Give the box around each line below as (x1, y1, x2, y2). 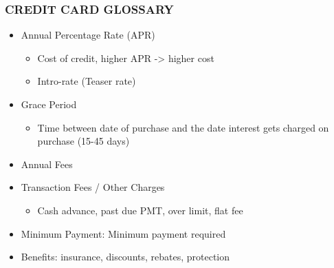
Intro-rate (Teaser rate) (37, 74, 136, 88)
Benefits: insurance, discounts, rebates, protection (21, 249, 230, 264)
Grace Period (21, 97, 77, 111)
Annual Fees (21, 156, 73, 171)
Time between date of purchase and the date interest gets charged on (37, 120, 329, 134)
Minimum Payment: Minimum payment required (21, 226, 226, 240)
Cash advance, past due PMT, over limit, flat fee (37, 203, 243, 217)
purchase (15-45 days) (37, 134, 130, 148)
